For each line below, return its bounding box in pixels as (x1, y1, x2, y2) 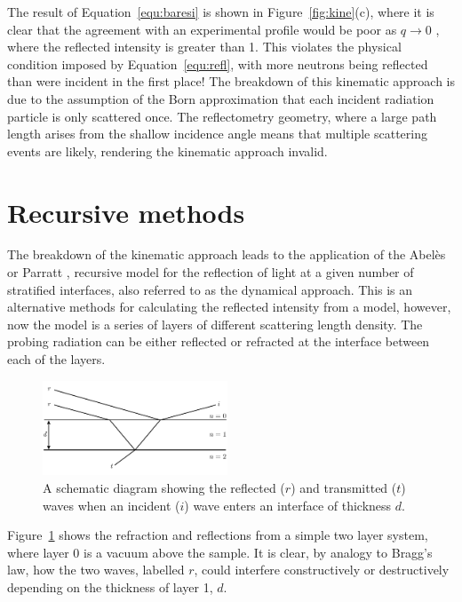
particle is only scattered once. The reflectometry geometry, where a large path (7, 107, 437, 125)
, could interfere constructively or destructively (194, 560, 450, 579)
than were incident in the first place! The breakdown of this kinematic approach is (7, 72, 455, 91)
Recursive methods (7, 194, 245, 230)
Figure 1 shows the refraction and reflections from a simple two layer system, (7, 526, 428, 544)
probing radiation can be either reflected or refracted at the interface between (7, 332, 430, 351)
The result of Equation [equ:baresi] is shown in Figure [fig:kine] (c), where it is (7, 3, 434, 20)
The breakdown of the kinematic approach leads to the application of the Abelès (7, 245, 446, 264)
